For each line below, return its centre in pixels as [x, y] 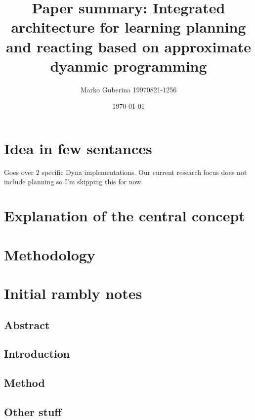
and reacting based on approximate [128, 46]
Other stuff [33, 411]
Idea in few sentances [78, 148]
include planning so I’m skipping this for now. [74, 182]
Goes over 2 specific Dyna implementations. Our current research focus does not [126, 172]
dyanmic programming [128, 65]
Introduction [37, 354]
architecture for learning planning [128, 27]
